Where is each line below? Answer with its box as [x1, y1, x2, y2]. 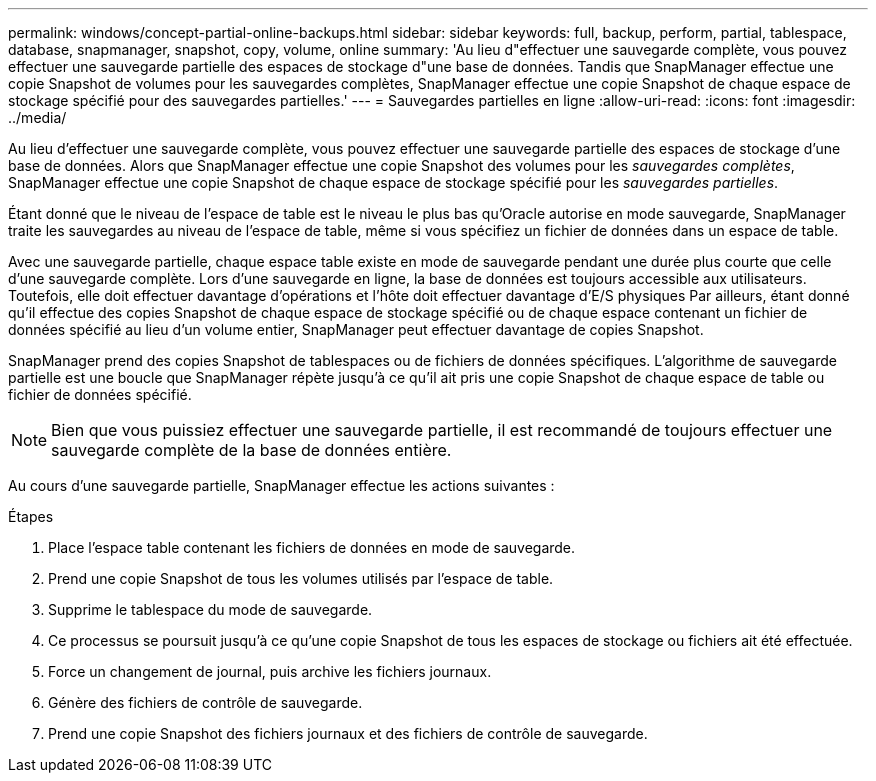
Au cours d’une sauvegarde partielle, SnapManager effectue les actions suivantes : [8, 477, 555, 494]
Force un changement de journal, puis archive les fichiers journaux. [48, 663, 492, 680]
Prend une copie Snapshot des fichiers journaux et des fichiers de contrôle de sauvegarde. [48, 725, 648, 742]
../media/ [8, 109, 67, 126]
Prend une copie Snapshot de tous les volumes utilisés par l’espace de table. [48, 570, 554, 587]
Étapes [8, 508, 54, 525]
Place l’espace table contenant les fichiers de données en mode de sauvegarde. [48, 539, 576, 556]
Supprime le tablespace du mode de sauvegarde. [48, 601, 373, 618]
